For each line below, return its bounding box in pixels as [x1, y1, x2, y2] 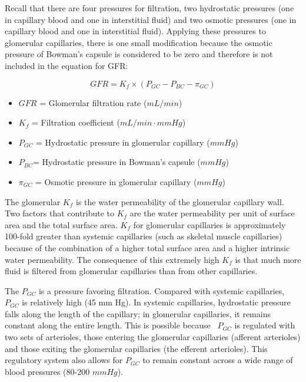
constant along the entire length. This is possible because [5, 319, 211, 331]
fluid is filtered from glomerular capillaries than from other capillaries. [5, 265, 258, 277]
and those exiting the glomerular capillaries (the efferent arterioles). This [5, 342, 268, 354]
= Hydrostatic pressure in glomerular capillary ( [35, 136, 210, 148]
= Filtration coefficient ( [31, 116, 120, 129]
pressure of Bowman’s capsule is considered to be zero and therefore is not [5, 48, 273, 60]
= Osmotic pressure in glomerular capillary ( [35, 175, 197, 187]
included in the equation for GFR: [5, 59, 128, 71]
